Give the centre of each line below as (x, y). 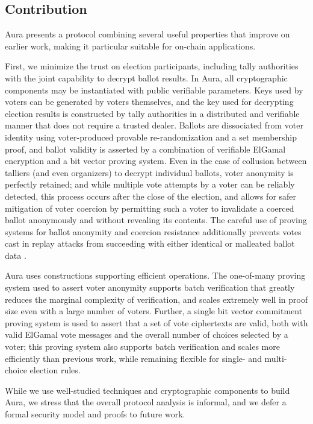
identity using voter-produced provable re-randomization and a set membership (151, 137)
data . (16, 255)
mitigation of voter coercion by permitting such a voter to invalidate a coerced (150, 208)
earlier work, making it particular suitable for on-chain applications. (130, 46)
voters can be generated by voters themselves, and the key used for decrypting (149, 102)
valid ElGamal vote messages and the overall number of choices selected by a (147, 334)
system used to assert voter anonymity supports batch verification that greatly (150, 287)
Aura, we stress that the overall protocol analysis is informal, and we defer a (146, 402)
